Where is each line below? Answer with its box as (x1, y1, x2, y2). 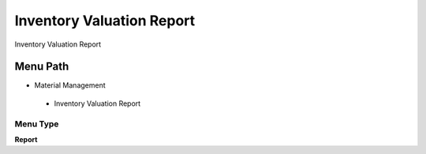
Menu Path (14, 60, 69, 73)
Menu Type (14, 118, 59, 130)
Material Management (34, 81, 106, 90)
